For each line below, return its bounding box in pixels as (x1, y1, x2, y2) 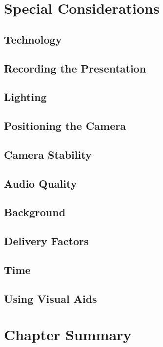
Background (4, 204, 66, 220)
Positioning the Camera (4, 118, 126, 133)
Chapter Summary (4, 324, 132, 345)
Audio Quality (4, 175, 77, 191)
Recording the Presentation (4, 60, 146, 75)
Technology (4, 31, 62, 47)
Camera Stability (4, 147, 92, 162)
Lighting (4, 89, 47, 104)
